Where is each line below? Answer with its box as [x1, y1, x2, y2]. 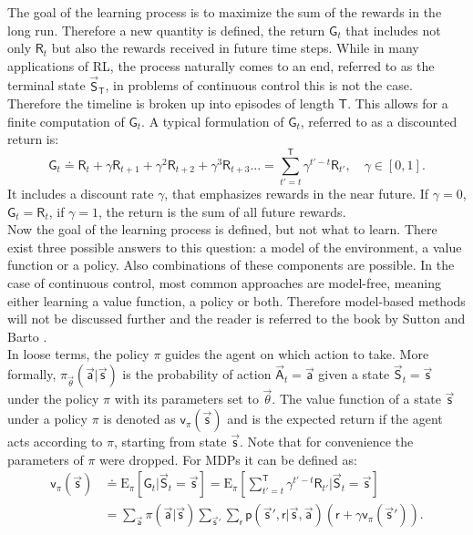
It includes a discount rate [7, 184, 154, 203]
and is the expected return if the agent [227, 409, 443, 428]
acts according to [7, 432, 103, 451]
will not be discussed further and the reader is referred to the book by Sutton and [7, 309, 466, 328]
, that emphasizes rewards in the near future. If [164, 184, 429, 203]
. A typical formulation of [141, 111, 284, 130]
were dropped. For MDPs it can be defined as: [99, 449, 357, 468]
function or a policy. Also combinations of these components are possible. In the [7, 255, 455, 274]
